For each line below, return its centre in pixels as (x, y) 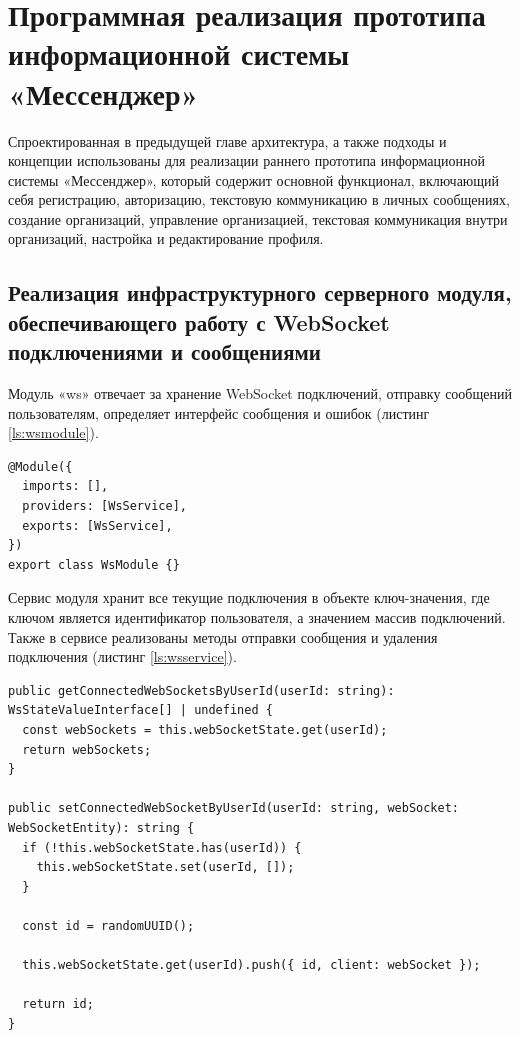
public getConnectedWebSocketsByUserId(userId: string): (201, 690)
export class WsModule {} (94, 564)
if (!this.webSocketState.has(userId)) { (162, 847)
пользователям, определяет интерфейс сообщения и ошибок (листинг (219, 412)
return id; (58, 1004)
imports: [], (65, 486)
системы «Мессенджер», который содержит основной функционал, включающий (254, 179)
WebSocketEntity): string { (101, 827)
